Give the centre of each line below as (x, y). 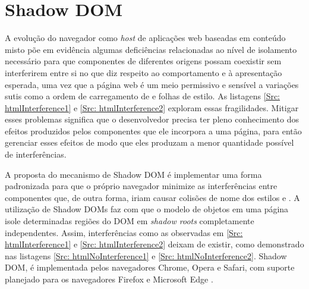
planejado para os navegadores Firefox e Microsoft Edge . (109, 279)
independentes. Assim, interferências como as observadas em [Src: (124, 232)
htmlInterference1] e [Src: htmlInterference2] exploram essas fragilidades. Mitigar (152, 107)
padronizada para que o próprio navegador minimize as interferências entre (141, 186)
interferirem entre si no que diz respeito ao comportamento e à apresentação (144, 72)
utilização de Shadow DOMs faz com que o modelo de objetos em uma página (147, 209)
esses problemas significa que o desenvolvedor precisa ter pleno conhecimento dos (152, 119)
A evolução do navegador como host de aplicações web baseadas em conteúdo (145, 38)
